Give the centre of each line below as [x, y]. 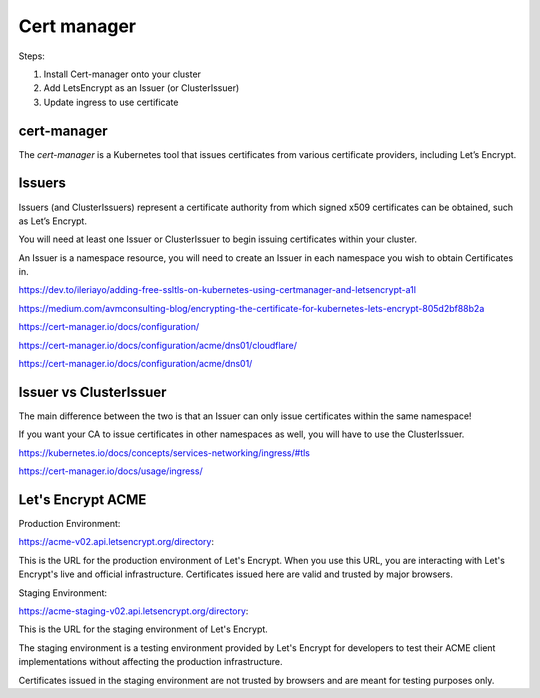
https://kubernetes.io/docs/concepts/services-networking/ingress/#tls [164, 452]
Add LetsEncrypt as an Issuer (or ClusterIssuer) [141, 88]
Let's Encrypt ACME [82, 499]
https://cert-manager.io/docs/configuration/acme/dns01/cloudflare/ [157, 345]
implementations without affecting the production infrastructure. [151, 662]
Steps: [31, 56]
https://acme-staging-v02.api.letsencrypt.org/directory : [133, 611]
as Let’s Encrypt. [52, 221]
